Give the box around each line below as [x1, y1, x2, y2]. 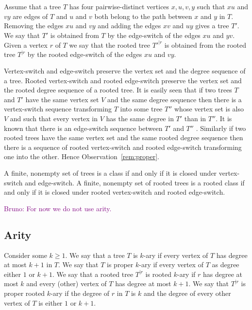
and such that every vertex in [10, 113, 98, 124]
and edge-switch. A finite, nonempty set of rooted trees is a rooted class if [25, 177, 245, 187]
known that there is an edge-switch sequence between [4, 123, 163, 133]
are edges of [13, 11, 48, 21]
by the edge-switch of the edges [107, 30, 201, 40]
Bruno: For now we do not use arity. [4, 203, 112, 213]
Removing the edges [4, 20, 64, 31]
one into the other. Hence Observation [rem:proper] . [4, 151, 159, 162]
